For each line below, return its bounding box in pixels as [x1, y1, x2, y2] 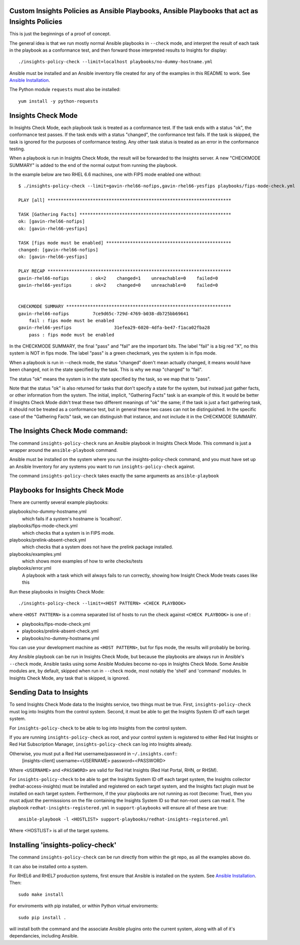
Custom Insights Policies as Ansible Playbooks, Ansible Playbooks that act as [9, 7, 259, 15]
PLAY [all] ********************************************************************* [18, 197, 232, 203]
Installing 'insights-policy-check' [9, 841, 117, 849]
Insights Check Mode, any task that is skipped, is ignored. [9, 675, 130, 681]
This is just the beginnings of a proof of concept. [9, 31, 111, 37]
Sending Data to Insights [9, 688, 88, 697]
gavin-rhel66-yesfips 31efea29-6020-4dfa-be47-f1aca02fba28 [18, 325, 210, 331]
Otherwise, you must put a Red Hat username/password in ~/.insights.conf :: [9, 750, 178, 756]
